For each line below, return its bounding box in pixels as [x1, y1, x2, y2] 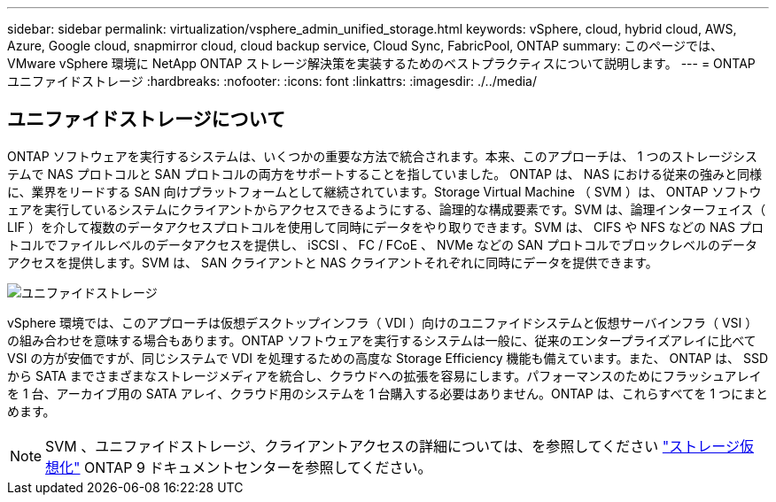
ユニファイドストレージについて [7, 108, 285, 131]
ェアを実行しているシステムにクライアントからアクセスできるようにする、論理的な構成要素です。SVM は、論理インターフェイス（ [7, 201, 766, 217]
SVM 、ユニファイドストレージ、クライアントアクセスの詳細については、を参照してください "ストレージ [45, 436, 740, 455]
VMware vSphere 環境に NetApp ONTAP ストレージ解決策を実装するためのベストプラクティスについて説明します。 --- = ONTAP [7, 56, 756, 71]
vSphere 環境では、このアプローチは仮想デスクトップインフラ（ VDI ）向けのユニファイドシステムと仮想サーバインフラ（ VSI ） [7, 314, 758, 330]
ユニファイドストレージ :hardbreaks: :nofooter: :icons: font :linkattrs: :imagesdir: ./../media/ [7, 73, 538, 89]
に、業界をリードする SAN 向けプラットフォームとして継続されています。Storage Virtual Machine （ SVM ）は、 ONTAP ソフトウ [7, 183, 762, 199]
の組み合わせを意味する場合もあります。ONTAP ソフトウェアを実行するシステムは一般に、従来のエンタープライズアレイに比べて [7, 332, 757, 348]
